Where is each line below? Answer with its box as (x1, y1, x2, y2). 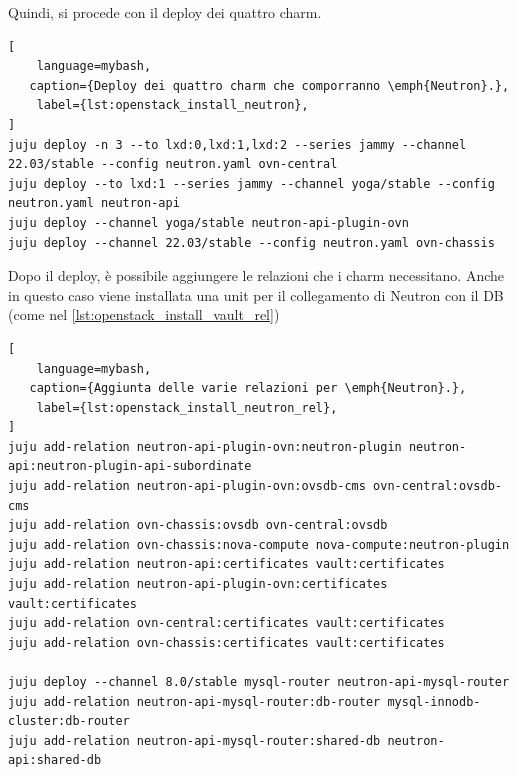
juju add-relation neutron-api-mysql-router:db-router (8, 694, 381, 709)
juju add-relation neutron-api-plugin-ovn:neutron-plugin (8, 439, 402, 454)
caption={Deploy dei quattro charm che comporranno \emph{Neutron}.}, (29, 78, 510, 93)
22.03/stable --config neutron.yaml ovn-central (8, 157, 338, 172)
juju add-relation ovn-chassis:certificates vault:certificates (8, 635, 445, 650)
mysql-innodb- (387, 694, 481, 709)
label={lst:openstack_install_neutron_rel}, (36, 400, 338, 415)
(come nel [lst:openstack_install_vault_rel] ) (8, 304, 280, 325)
